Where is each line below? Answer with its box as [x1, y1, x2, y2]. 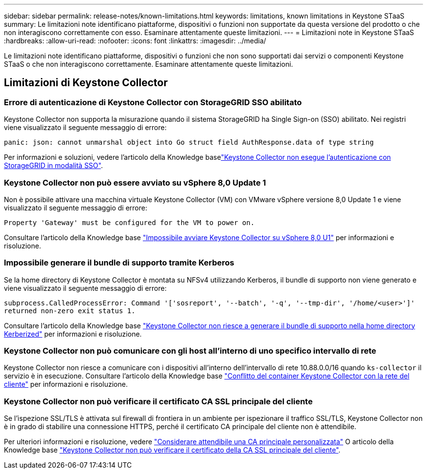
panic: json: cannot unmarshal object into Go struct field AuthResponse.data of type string [4, 138, 374, 147]
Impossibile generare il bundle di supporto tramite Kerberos [4, 258, 234, 268]
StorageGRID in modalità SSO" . [4, 161, 103, 170]
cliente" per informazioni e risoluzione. [4, 380, 128, 389]
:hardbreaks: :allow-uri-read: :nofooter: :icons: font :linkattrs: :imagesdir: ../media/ [4, 37, 266, 45]
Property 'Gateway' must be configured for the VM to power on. [4, 218, 255, 227]
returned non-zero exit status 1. [4, 306, 136, 315]
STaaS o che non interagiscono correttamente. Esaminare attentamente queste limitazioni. [4, 60, 293, 68]
